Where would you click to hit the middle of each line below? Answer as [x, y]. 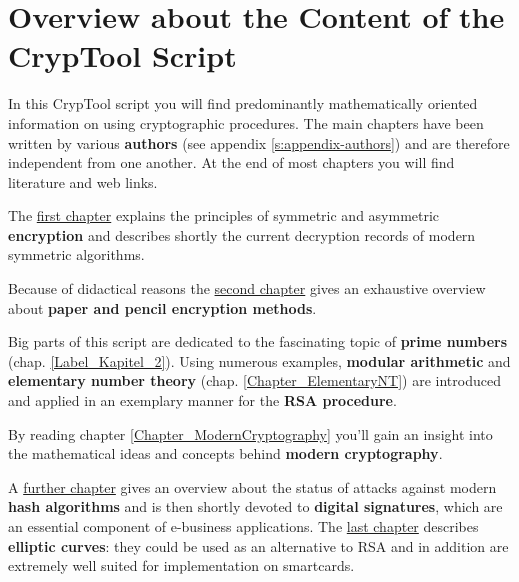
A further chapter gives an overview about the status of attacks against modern [252, 486]
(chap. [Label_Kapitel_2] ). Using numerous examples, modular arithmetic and [259, 360]
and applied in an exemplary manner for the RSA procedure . [202, 400]
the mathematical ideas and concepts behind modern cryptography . [225, 453]
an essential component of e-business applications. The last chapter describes [243, 526]
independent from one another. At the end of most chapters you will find [231, 162]
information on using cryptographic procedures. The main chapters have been [246, 122]
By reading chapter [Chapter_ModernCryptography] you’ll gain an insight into [250, 433]
